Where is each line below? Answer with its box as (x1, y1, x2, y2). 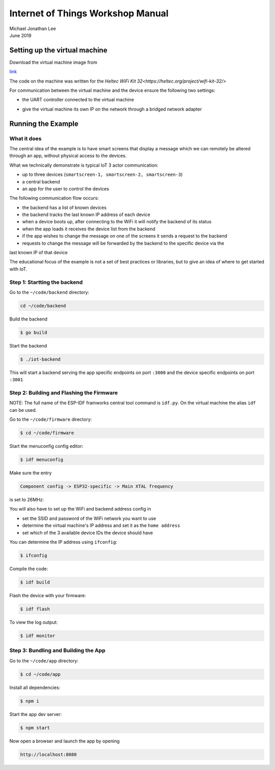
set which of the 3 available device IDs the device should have (22, 529, 153, 536)
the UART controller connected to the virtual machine (22, 97, 134, 103)
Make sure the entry (9, 470, 52, 476)
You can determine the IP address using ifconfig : (9, 539, 117, 545)
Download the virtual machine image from (9, 59, 98, 65)
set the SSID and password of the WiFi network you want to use (22, 515, 156, 521)
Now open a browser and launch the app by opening (9, 738, 120, 744)
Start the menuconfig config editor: (9, 443, 84, 449)
